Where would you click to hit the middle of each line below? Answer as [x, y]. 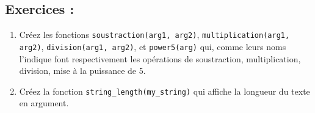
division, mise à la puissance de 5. [82, 71]
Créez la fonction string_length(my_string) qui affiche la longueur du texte [165, 91]
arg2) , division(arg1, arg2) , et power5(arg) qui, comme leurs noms [153, 46]
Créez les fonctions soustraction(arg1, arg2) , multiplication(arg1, [154, 35]
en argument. [44, 103]
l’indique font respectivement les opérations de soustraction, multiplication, [160, 58]
